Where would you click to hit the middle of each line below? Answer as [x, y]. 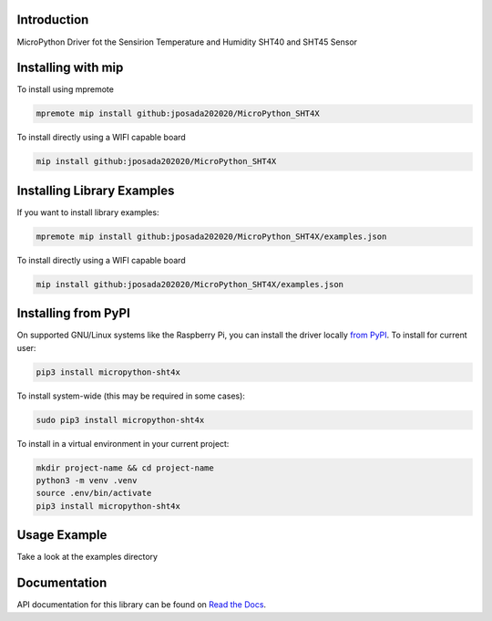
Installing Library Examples [96, 190]
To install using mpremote [65, 89]
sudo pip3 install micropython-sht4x [120, 420]
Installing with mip [70, 68]
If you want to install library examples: [88, 212]
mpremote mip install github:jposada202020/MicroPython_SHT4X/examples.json [211, 236]
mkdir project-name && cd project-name [125, 468]
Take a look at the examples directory [87, 557]
